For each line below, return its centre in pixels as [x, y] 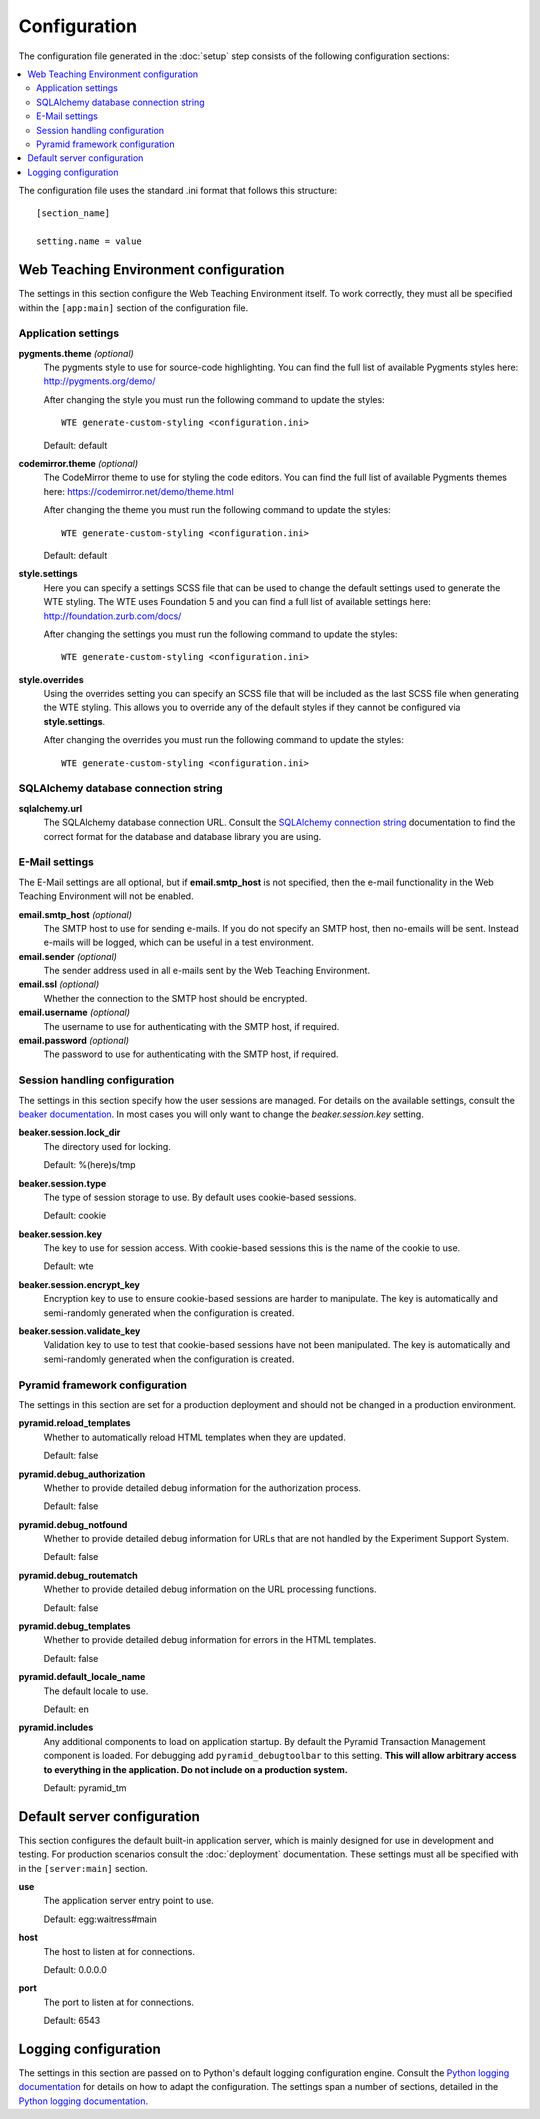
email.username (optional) [74, 1012]
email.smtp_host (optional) [75, 914]
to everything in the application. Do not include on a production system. [196, 1769]
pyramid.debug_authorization [82, 1474]
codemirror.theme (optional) [78, 464]
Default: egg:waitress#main [100, 1919]
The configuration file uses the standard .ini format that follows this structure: [178, 191]
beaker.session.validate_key [79, 1331]
